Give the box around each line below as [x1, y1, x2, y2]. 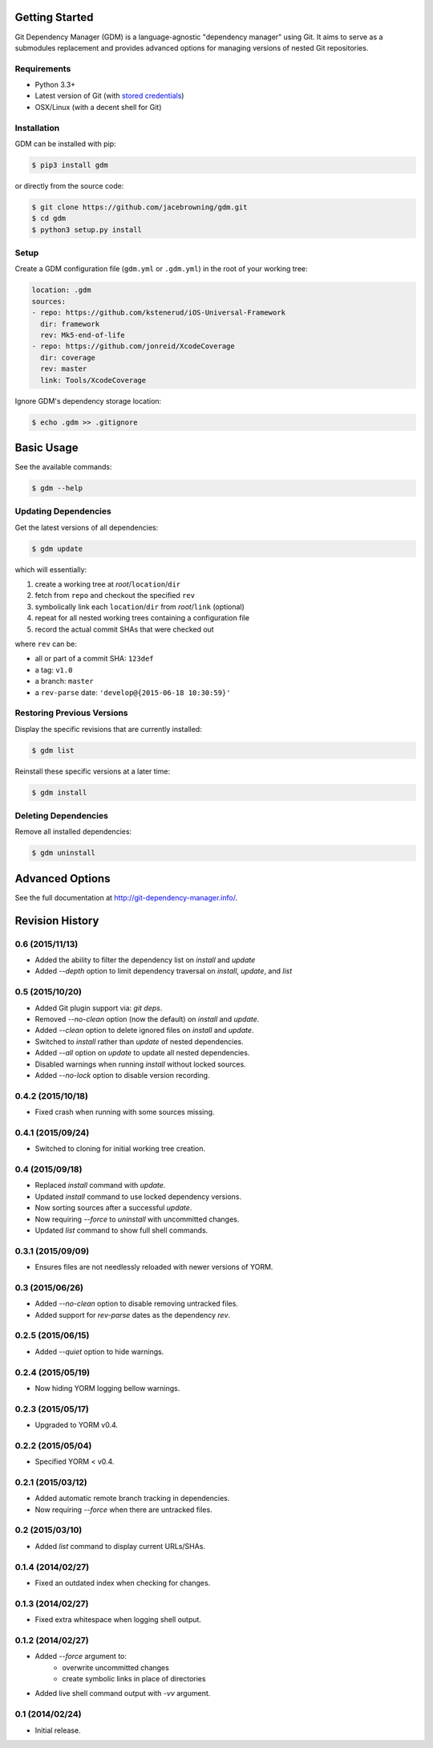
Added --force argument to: [34, 1652, 127, 1661]
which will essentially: [14, 564, 87, 574]
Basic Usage [14, 441, 79, 454]
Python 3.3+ [34, 80, 76, 90]
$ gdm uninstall [31, 848, 96, 858]
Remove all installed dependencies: [14, 827, 132, 836]
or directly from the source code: [14, 181, 124, 190]
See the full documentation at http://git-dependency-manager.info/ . [14, 892, 238, 902]
